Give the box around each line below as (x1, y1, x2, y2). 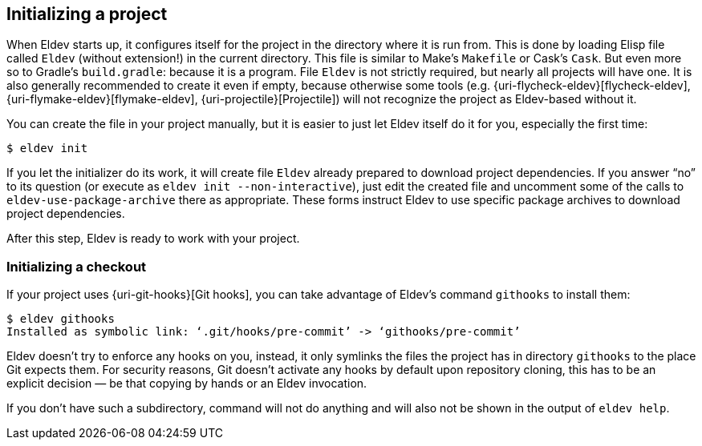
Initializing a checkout (6, 258, 147, 275)
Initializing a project (6, 4, 168, 24)
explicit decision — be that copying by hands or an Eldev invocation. (6, 376, 367, 391)
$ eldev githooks (6, 312, 115, 326)
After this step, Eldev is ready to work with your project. (6, 231, 300, 246)
